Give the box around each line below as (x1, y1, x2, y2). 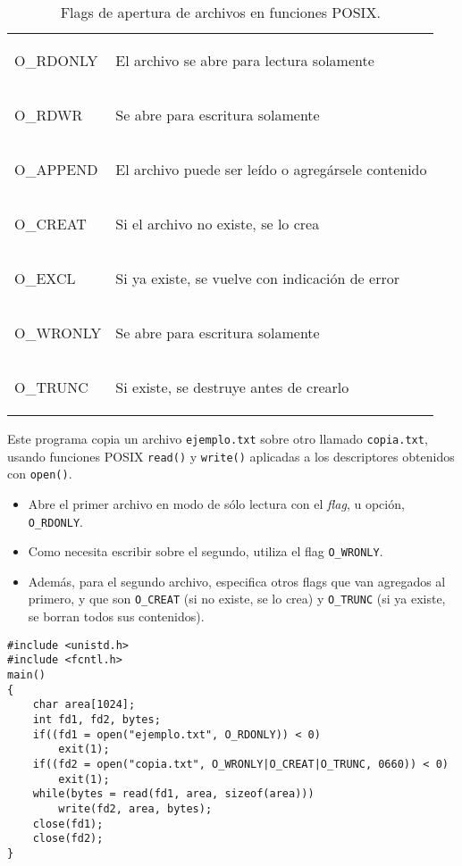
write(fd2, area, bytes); (58, 802, 213, 815)
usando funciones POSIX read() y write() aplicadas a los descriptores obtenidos (7, 446, 455, 465)
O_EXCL (14, 268, 76, 288)
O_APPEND (14, 159, 98, 179)
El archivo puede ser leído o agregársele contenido (115, 159, 427, 179)
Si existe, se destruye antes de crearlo (115, 377, 349, 397)
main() (7, 669, 46, 682)
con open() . (7, 464, 72, 483)
